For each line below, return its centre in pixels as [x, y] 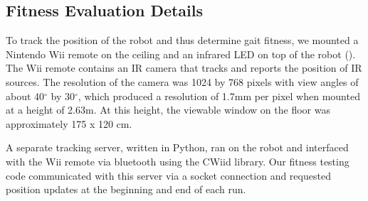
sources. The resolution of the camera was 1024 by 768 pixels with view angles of [182, 81]
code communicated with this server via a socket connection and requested [168, 175]
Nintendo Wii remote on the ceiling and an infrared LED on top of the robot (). [181, 54]
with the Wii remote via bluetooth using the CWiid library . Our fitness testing [178, 161]
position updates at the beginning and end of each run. [126, 189]
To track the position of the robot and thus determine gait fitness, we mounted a [182, 40]
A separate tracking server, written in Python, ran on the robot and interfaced [177, 147]
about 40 [25, 96]
